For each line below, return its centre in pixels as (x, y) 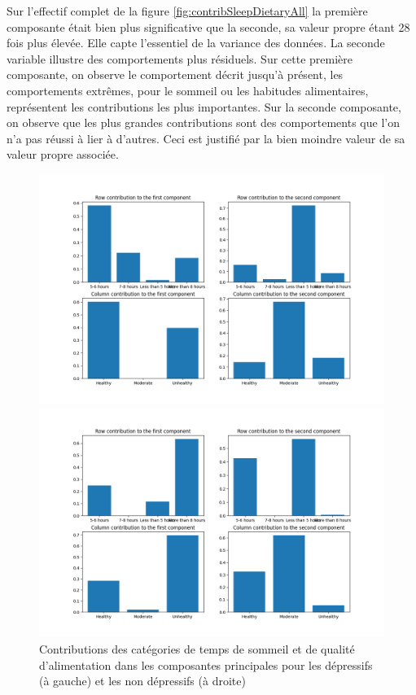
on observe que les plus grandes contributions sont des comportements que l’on (203, 122)
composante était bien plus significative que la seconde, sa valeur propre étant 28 (208, 26)
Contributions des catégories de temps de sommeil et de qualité (197, 648)
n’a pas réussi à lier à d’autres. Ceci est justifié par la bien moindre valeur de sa (206, 138)
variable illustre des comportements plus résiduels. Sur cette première (180, 58)
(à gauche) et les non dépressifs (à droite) (142, 681)
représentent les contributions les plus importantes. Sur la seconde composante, (204, 106)
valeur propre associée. (63, 154)
